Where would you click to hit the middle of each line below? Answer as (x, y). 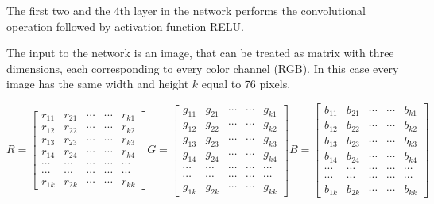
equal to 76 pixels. (246, 84)
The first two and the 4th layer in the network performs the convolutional (186, 10)
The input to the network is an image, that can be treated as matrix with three (200, 53)
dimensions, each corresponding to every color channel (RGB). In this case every (203, 68)
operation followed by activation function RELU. (125, 26)
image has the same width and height (98, 84)
